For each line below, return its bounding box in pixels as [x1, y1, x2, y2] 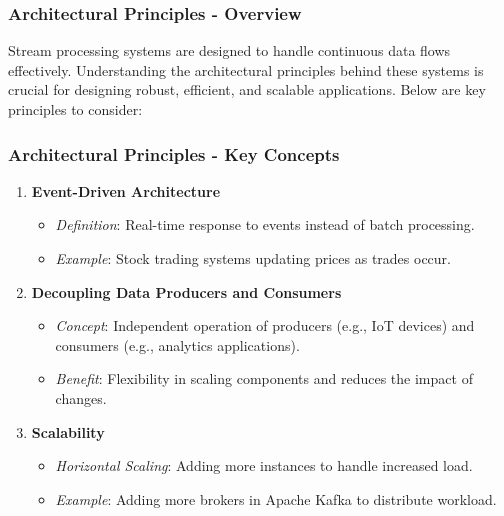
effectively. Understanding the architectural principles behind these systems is [8, 59, 484, 80]
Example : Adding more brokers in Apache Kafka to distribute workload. [55, 488, 497, 509]
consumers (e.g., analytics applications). [55, 334, 300, 355]
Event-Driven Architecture [31, 180, 221, 201]
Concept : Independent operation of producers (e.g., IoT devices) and [55, 315, 475, 336]
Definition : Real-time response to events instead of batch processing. [55, 214, 475, 235]
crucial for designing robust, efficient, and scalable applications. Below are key [8, 79, 486, 100]
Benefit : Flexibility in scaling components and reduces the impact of [55, 368, 473, 389]
